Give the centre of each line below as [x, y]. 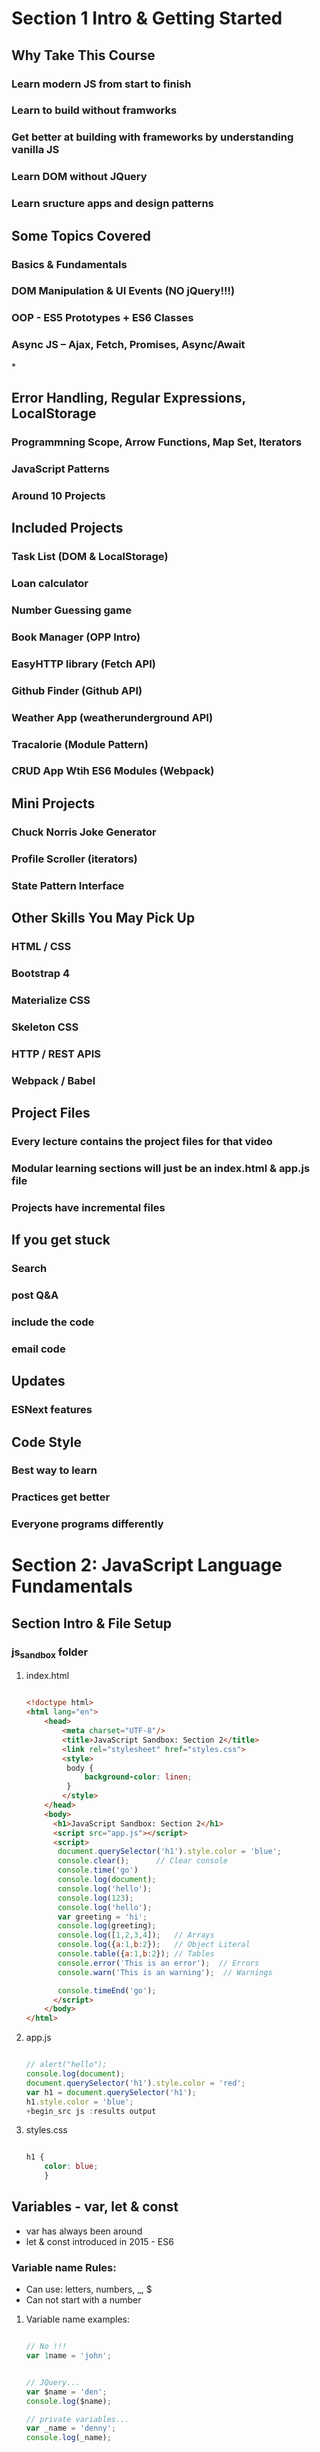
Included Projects [67, 528]
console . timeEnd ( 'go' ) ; [107, 1990]
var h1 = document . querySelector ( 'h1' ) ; [111, 2092]
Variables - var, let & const [95, 2207]
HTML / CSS [41, 946]
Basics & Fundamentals [69, 264]
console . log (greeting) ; [107, 1926]
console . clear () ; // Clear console [143, 1861]
